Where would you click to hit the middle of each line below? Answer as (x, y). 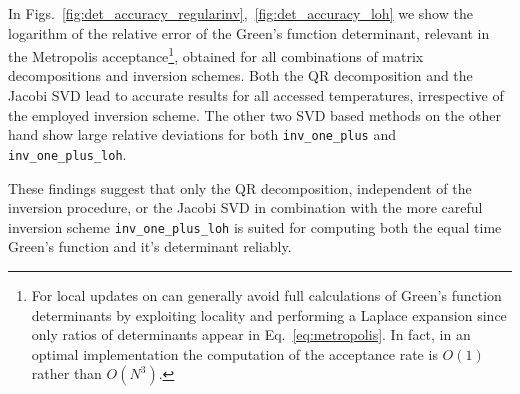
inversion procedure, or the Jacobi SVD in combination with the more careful (245, 207)
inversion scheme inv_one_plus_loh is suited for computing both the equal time (255, 226)
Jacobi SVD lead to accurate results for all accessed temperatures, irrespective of (256, 95)
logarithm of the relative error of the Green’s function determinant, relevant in (249, 32)
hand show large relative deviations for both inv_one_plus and (202, 134)
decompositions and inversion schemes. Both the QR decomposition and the (240, 75)
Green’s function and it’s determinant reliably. (150, 246)
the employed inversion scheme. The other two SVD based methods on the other (254, 114)
